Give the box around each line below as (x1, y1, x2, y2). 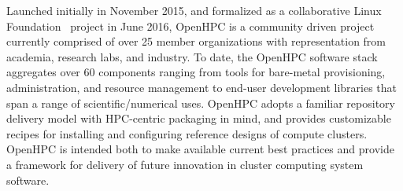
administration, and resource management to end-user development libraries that (6, 79, 397, 95)
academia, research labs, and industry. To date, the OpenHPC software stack (6, 48, 378, 64)
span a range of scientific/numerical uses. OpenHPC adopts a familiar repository (6, 94, 395, 111)
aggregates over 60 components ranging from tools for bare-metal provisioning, (6, 64, 386, 80)
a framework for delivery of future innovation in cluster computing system (6, 156, 364, 172)
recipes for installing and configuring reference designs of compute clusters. (6, 125, 368, 141)
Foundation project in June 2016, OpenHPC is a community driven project (6, 17, 375, 34)
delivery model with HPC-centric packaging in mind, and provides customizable (6, 110, 391, 127)
